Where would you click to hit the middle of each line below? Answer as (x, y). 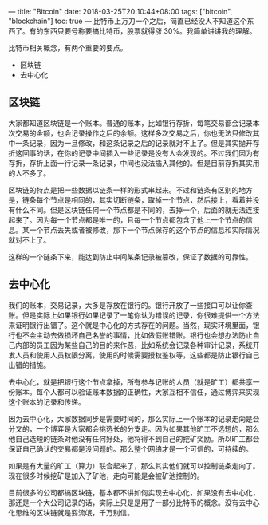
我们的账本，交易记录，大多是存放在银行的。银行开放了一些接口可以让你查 (130, 305)
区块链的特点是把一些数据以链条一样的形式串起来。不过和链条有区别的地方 (130, 190)
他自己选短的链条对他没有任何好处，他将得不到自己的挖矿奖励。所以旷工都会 (134, 439)
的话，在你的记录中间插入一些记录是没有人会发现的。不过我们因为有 (148, 153)
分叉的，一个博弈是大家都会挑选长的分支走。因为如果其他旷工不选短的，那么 (134, 428)
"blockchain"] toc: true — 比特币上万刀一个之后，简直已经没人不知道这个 (128, 21)
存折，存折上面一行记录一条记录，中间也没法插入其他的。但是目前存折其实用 (134, 163)
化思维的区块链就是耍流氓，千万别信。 (71, 512)
